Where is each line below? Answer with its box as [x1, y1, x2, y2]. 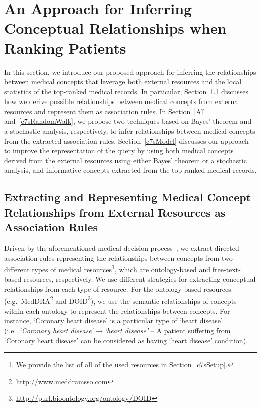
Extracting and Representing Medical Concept [4, 189, 251, 205]
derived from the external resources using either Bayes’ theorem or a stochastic [4, 155, 247, 165]
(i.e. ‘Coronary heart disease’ [4, 325, 94, 336]
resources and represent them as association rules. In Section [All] [4, 106, 207, 116]
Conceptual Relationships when [4, 18, 227, 38]
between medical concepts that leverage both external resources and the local [4, 76, 242, 87]
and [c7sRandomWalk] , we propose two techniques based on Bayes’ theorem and [4, 116, 252, 126]
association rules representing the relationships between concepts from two [4, 252, 233, 263]
